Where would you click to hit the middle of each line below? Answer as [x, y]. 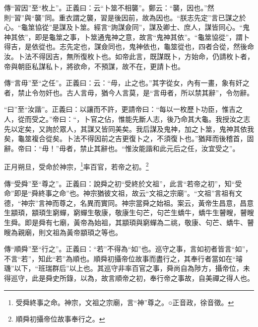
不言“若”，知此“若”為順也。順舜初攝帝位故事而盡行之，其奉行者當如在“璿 [124, 258]
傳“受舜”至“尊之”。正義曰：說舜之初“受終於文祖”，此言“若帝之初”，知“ [120, 183]
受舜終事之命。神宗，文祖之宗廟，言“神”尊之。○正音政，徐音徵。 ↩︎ [125, 302]
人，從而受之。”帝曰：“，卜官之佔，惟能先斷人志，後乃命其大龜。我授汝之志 [127, 119]
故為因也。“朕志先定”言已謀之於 [194, 17]
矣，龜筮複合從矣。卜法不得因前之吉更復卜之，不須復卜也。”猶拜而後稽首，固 [129, 138]
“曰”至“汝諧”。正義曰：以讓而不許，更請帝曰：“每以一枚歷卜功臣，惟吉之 [124, 109]
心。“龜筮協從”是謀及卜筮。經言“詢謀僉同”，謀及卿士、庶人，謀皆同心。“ [124, 27]
